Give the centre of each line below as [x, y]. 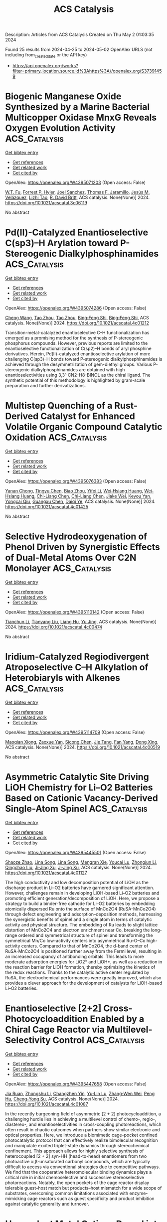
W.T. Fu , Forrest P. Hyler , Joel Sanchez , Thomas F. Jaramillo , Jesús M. [78, 192]
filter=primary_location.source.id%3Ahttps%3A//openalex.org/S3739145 [87, 71]
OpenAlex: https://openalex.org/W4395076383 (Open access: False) [76, 481]
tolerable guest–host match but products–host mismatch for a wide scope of [83, 1188]
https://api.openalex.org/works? [45, 65]
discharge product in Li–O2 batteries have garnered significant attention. [80, 888]
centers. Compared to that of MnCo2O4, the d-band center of [85, 946]
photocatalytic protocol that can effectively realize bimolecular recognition [82, 1140]
